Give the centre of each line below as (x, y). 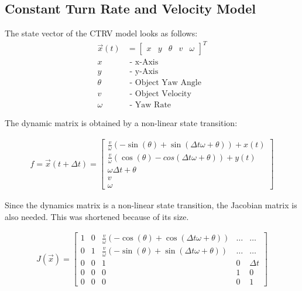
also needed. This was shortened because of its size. (97, 216)
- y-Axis (144, 72)
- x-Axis (144, 62)
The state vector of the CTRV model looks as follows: (101, 33)
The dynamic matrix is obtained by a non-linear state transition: (121, 123)
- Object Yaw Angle (165, 83)
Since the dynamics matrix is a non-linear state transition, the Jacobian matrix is (151, 204)
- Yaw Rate (150, 105)
